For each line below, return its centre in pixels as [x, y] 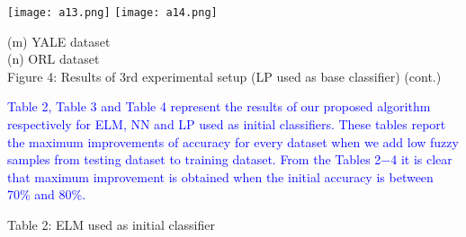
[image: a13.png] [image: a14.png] [112, 13]
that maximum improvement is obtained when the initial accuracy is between [220, 176]
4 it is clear [421, 159]
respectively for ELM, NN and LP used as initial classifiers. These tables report [227, 124]
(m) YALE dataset [59, 41]
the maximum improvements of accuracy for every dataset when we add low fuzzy [233, 141]
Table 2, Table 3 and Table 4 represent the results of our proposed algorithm [219, 106]
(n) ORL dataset [54, 59]
